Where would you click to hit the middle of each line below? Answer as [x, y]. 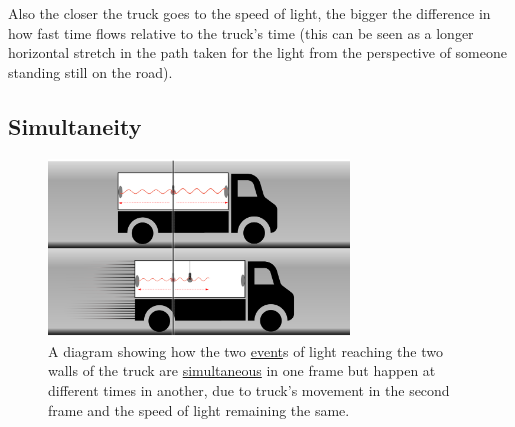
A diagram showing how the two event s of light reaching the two [245, 350]
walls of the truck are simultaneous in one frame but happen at [242, 370]
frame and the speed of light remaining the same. [199, 409]
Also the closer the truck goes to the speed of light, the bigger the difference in [249, 13]
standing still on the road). [90, 71]
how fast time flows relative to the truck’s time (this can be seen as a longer [241, 32]
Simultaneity [75, 125]
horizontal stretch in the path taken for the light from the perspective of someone [257, 52]
